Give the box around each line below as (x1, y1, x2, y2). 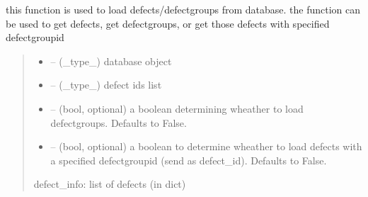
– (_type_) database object (50, 53, 172, 68)
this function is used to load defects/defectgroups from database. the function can (6, 2, 361, 16)
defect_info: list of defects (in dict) (33, 176, 186, 191)
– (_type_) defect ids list (50, 77, 162, 92)
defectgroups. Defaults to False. (50, 115, 187, 130)
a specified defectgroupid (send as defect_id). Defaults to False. (50, 152, 327, 167)
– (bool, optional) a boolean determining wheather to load (50, 101, 304, 116)
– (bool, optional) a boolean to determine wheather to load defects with (50, 139, 362, 154)
